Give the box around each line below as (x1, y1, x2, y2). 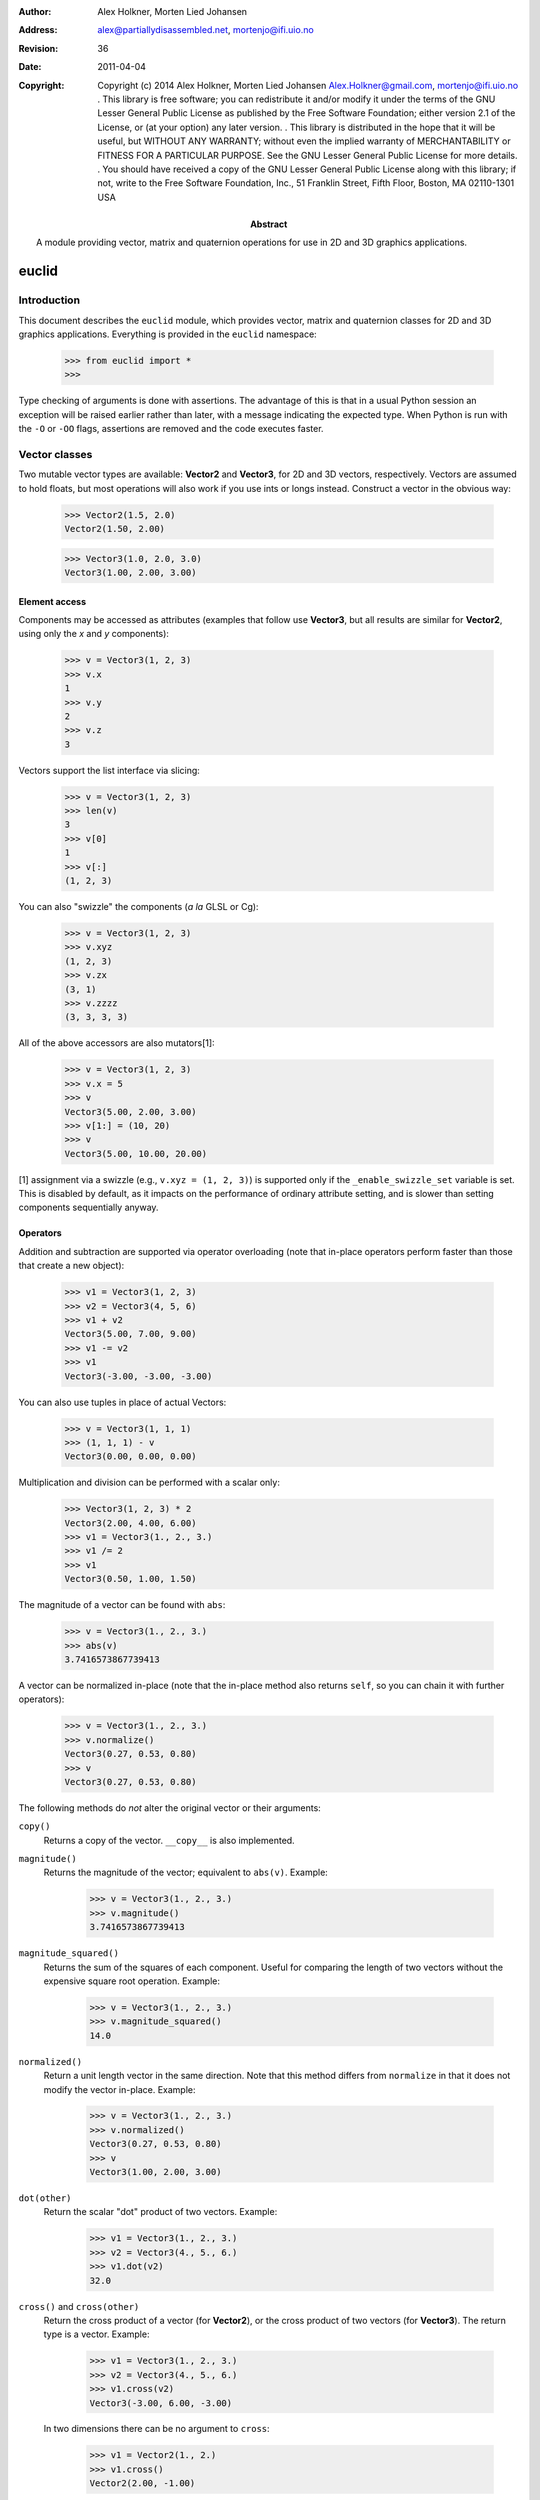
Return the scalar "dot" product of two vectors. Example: (43, 2206, 278, 2218)
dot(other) (18, 2193, 72, 2204)
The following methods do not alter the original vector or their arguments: (18, 1801, 322, 1814)
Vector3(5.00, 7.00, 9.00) (64, 1328, 197, 1340)
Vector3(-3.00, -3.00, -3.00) (64, 1370, 213, 1382)
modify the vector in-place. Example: (43, 2083, 196, 2095)
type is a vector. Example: (43, 2328, 150, 2340)
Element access (18, 595, 87, 607)
